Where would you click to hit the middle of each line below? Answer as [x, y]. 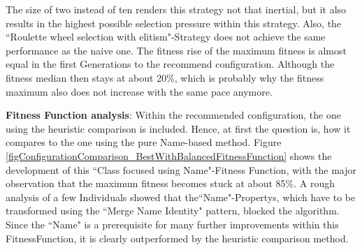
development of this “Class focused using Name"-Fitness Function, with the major [181, 169]
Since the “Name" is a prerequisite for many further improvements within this [172, 224]
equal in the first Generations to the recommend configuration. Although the [170, 64]
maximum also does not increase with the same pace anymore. [139, 91]
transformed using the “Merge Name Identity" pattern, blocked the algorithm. [173, 211]
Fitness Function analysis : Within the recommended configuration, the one [173, 115]
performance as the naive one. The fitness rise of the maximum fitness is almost [176, 50]
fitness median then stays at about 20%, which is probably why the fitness [165, 77]
